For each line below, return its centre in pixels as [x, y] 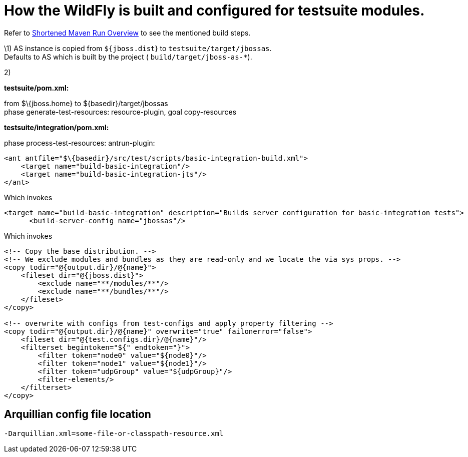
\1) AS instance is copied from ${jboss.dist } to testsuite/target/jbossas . [138, 48]
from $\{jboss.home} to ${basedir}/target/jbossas [86, 103]
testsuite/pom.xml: [37, 88]
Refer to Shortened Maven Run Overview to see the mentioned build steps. [127, 33]
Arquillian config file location [78, 414]
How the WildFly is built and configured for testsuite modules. [214, 11]
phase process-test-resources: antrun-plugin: [80, 143]
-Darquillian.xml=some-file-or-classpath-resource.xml [114, 433]
